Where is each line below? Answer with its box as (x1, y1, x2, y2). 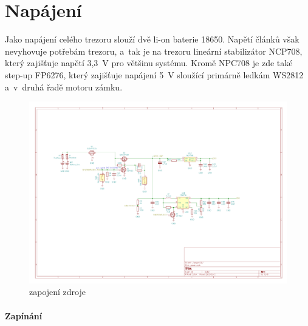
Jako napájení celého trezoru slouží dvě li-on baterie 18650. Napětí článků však (5, 33, 299, 46)
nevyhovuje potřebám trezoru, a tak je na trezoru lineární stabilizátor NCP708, (5, 44, 303, 57)
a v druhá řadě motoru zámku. (5, 80, 123, 93)
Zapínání (5, 309, 43, 322)
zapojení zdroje (29, 285, 86, 298)
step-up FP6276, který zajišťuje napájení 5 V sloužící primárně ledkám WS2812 (5, 68, 304, 81)
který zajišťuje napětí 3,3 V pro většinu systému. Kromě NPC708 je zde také (5, 56, 293, 69)
